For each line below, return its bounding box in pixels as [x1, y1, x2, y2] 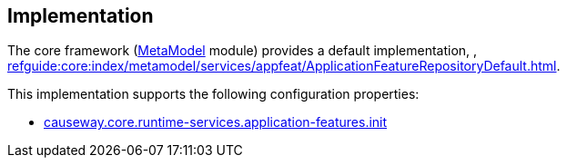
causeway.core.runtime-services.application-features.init [44, 114, 388, 131]
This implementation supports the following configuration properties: [7, 86, 420, 102]
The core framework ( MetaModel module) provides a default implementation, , [7, 43, 478, 59]
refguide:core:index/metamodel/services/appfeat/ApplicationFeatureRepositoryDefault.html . [7, 58, 561, 74]
